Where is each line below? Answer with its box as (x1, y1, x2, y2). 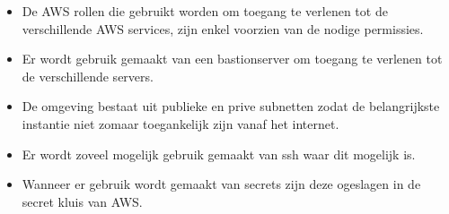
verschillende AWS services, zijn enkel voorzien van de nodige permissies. (22, 19, 424, 38)
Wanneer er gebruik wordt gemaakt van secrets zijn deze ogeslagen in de (22, 175, 421, 193)
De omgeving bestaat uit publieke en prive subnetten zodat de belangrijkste (22, 97, 440, 116)
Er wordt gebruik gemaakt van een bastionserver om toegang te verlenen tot (22, 49, 443, 68)
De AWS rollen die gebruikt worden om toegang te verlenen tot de (22, 2, 388, 20)
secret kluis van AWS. (22, 192, 143, 210)
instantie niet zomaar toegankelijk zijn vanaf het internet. (22, 114, 339, 133)
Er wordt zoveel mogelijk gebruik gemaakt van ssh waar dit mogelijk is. (22, 144, 416, 163)
